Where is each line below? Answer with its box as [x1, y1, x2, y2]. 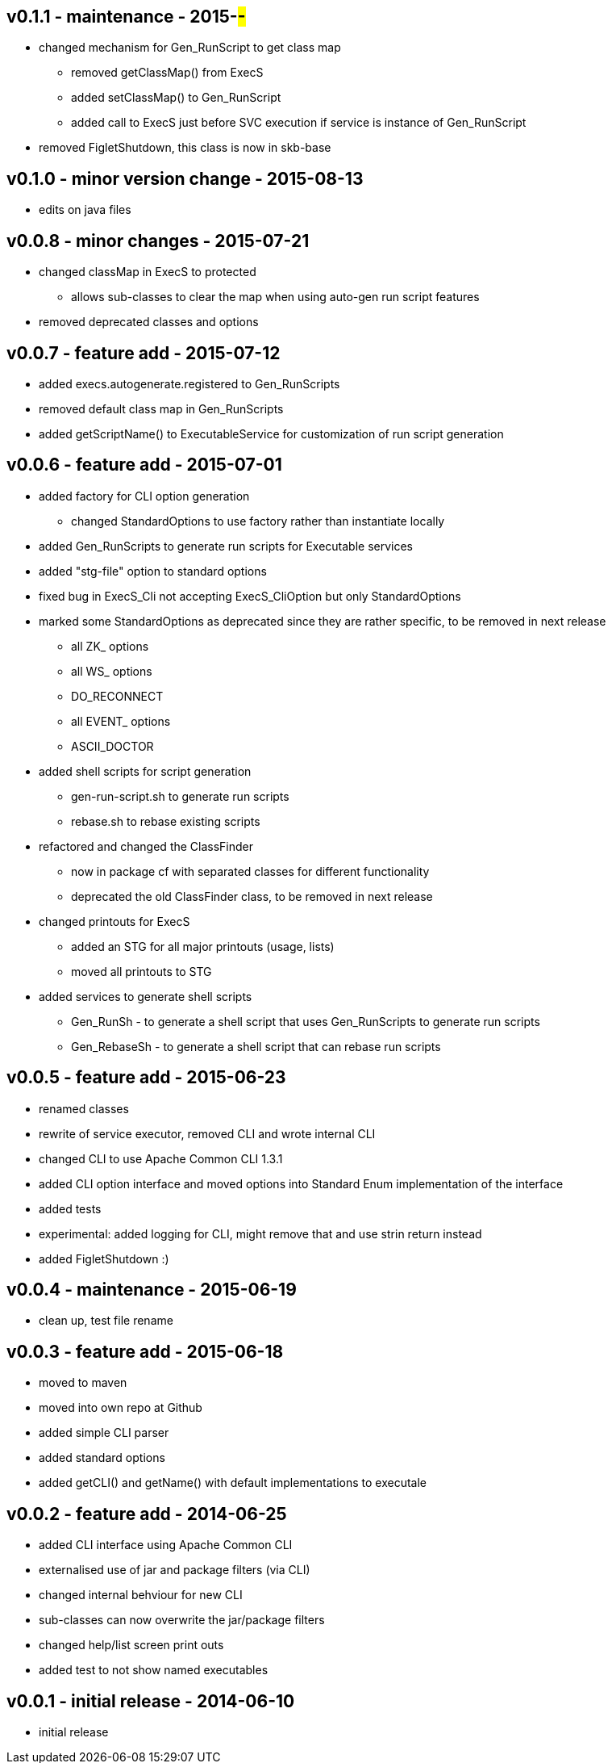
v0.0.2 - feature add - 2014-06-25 [6, 1503, 287, 1524]
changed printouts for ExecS [39, 914, 190, 928]
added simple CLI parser [39, 1426, 169, 1440]
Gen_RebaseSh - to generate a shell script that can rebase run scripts [71, 1039, 441, 1053]
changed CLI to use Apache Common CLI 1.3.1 [39, 1151, 283, 1166]
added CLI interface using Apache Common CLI [39, 1538, 293, 1552]
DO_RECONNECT [71, 689, 164, 703]
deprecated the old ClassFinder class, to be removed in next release [71, 889, 433, 903]
